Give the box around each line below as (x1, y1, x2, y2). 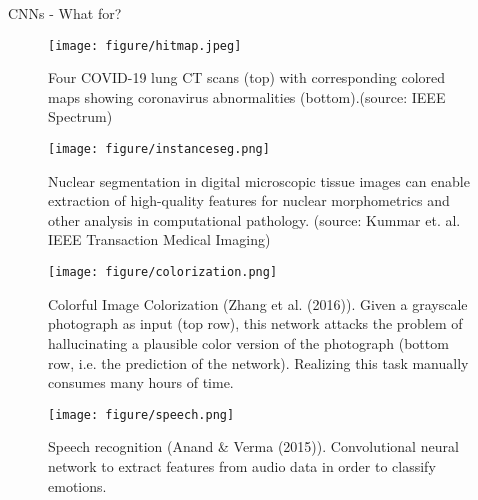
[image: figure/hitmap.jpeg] (48, 38, 242, 53)
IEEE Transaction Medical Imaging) (48, 229, 271, 250)
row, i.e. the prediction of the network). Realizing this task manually (48, 352, 469, 373)
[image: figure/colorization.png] (48, 265, 278, 280)
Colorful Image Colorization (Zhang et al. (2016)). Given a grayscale (48, 293, 468, 314)
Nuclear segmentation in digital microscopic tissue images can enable (48, 170, 470, 191)
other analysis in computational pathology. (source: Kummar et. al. (48, 209, 461, 230)
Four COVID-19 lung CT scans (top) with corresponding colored (48, 67, 446, 88)
